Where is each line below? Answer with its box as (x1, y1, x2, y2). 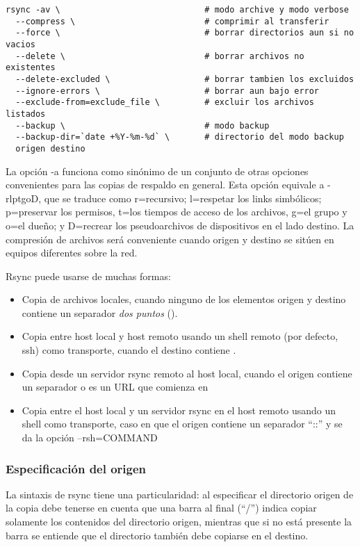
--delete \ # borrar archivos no (15, 51, 304, 61)
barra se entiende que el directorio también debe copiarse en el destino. (6, 528, 309, 542)
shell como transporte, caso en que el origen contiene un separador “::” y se (22, 416, 343, 431)
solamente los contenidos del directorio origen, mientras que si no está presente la (6, 514, 352, 529)
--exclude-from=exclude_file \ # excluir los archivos (15, 97, 314, 108)
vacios (6, 39, 35, 49)
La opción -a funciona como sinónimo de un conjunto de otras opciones (6, 163, 309, 178)
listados (6, 108, 46, 119)
